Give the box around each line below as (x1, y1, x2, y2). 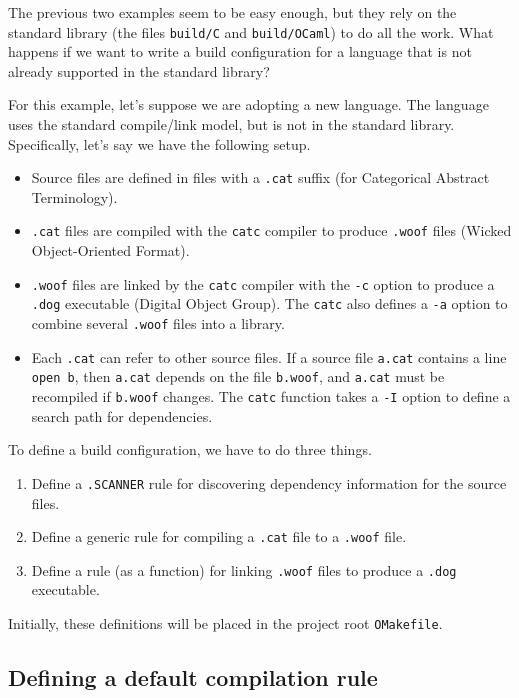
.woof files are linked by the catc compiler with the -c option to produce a (31, 273, 495, 294)
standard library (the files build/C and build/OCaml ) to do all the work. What (8, 21, 494, 42)
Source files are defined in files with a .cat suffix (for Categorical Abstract (31, 167, 490, 188)
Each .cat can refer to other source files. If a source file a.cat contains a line (31, 346, 507, 367)
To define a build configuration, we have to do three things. (8, 439, 372, 460)
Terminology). (31, 186, 118, 207)
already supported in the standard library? (8, 60, 270, 81)
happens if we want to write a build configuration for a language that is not (8, 41, 472, 62)
